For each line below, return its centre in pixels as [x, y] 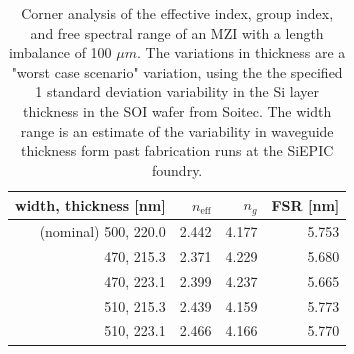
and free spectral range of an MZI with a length [177, 32]
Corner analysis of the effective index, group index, [177, 13]
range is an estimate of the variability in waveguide [177, 130]
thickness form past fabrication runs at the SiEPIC [177, 150]
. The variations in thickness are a [241, 52]
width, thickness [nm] [90, 204]
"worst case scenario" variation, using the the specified [177, 71]
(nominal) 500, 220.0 [102, 231]
